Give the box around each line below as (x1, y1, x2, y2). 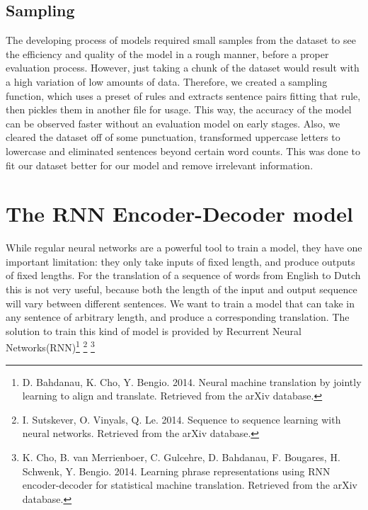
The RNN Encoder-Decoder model (6, 199, 353, 228)
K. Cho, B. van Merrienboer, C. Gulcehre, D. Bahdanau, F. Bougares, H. (22, 450, 340, 465)
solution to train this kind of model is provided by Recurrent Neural (6, 323, 301, 338)
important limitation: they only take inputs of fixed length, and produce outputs (6, 254, 355, 268)
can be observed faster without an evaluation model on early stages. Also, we (6, 115, 340, 130)
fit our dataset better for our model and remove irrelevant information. (6, 157, 314, 172)
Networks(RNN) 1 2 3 (6, 338, 95, 355)
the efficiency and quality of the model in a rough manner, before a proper (6, 46, 329, 61)
